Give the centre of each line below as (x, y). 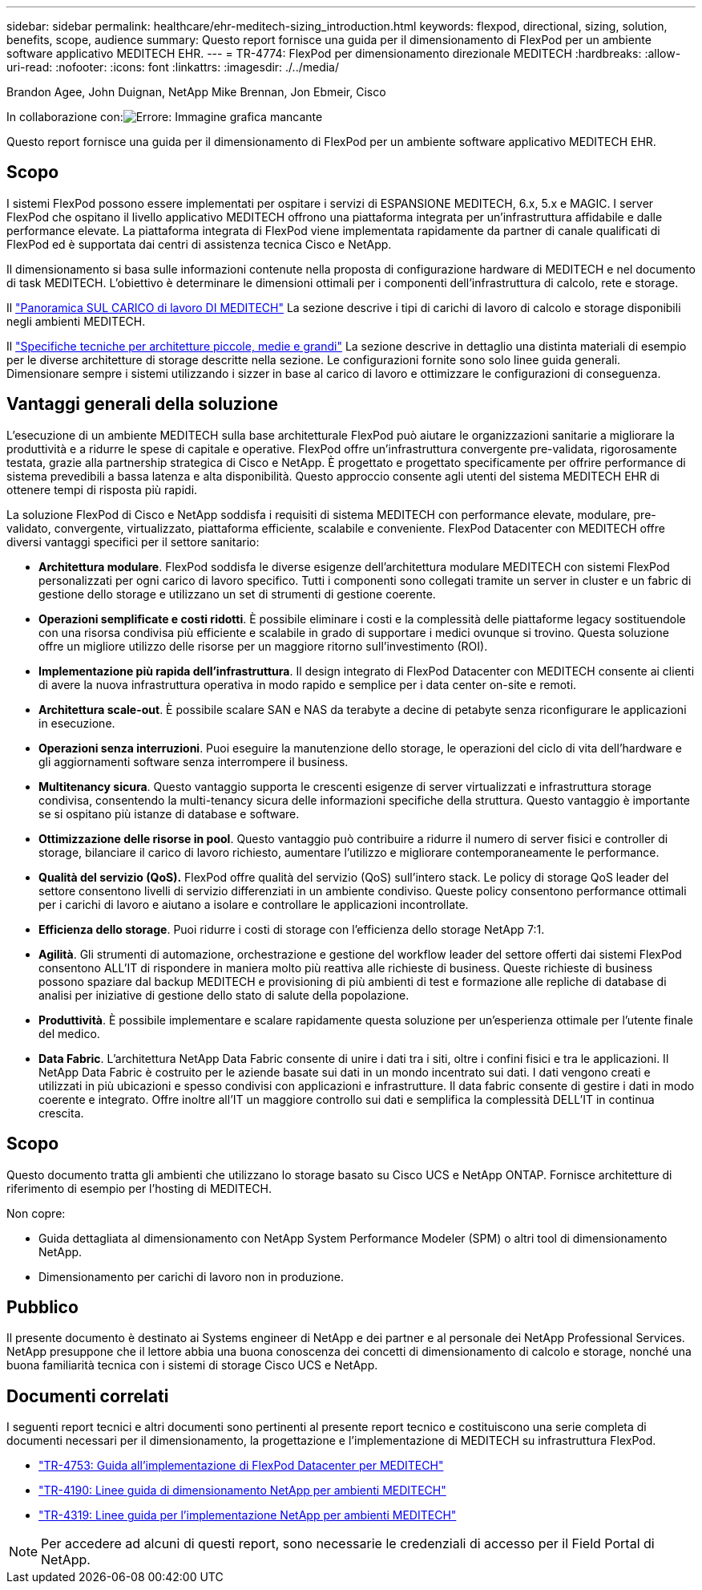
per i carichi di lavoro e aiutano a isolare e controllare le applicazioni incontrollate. (254, 904)
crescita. (61, 1113)
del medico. (69, 1033)
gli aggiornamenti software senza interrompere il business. (194, 761)
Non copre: (36, 1213)
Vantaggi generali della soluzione (142, 404)
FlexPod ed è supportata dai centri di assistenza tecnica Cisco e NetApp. (199, 244)
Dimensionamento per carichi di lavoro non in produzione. (191, 1276)
